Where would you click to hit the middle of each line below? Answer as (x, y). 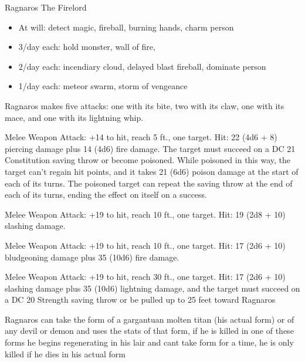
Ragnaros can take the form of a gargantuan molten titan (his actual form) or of (150, 319)
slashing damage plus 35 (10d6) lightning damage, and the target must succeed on (152, 288)
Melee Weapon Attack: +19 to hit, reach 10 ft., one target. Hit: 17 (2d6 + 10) (145, 245)
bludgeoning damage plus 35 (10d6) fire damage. (92, 257)
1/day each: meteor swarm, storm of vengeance (103, 86)
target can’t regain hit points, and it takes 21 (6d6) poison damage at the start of (152, 171)
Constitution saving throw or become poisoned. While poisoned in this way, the (148, 160)
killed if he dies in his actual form (65, 353)
